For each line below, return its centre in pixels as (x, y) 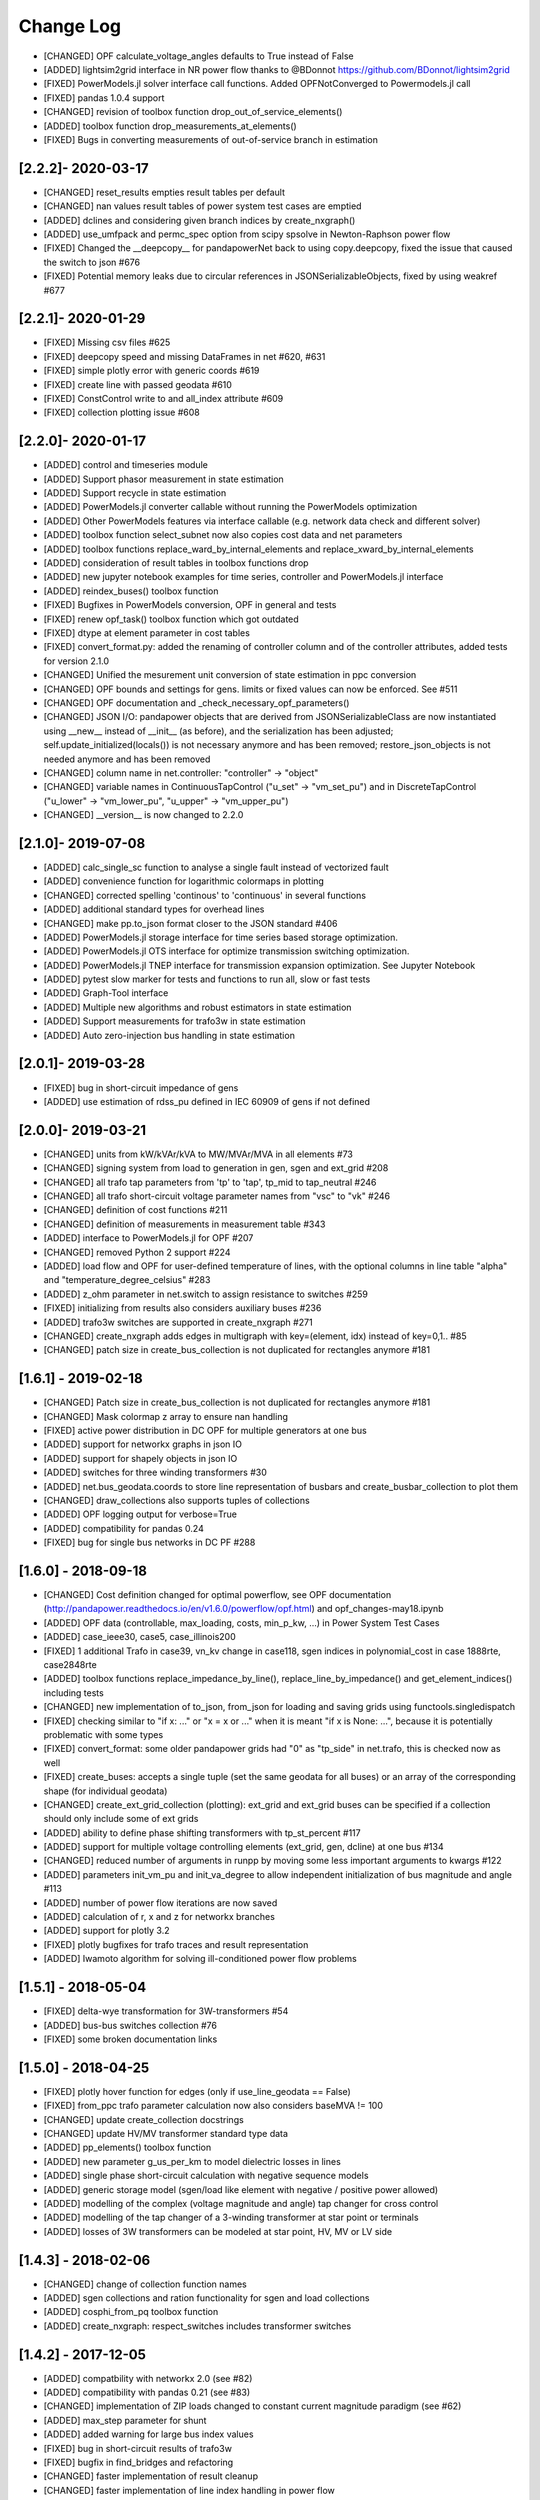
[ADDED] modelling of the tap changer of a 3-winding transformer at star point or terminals (231, 2217)
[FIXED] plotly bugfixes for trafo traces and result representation (176, 1944)
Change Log (70, 26)
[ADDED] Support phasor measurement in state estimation (163, 479)
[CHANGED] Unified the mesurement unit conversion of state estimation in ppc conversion (230, 675)
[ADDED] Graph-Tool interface (106, 993)
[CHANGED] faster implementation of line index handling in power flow (189, 2490)
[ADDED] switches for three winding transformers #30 (155, 1472)
